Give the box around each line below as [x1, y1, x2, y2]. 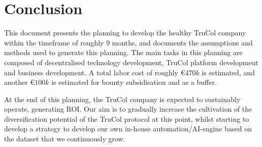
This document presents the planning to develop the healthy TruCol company [4, 27, 246, 38]
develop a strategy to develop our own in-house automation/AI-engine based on [4, 123, 252, 134]
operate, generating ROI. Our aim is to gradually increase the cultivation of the [4, 104, 252, 114]
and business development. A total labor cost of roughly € [4, 67, 185, 77]
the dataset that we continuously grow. [4, 133, 125, 144]
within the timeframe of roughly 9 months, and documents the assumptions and [4, 37, 253, 47]
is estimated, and [202, 67, 255, 77]
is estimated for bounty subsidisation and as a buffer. [51, 77, 217, 87]
